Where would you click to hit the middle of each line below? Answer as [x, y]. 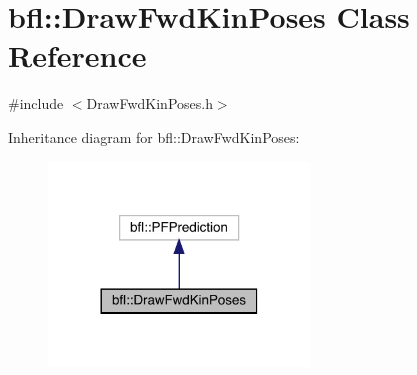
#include [36, 103]
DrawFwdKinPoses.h [149, 103]
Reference [77, 55]
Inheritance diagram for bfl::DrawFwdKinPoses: [154, 136]
